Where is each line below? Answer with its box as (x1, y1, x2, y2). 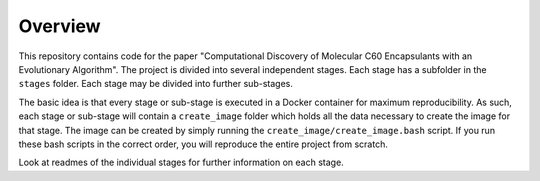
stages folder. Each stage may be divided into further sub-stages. (18, 78, 294, 90)
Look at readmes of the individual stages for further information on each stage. (18, 156, 344, 169)
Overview (18, 15, 101, 37)
